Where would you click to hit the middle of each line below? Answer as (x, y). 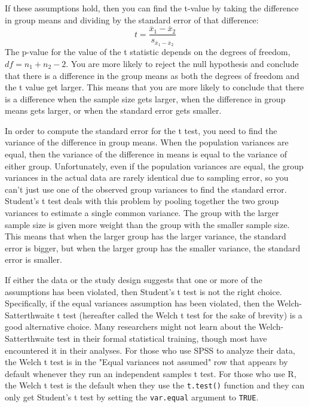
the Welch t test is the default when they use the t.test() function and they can (155, 385)
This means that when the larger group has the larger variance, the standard (146, 236)
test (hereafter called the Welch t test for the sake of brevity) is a (183, 315)
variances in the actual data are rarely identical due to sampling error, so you (147, 177)
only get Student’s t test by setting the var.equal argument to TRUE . (132, 397)
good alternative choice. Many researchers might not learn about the (130, 326)
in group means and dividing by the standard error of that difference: (132, 19)
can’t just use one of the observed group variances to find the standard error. (146, 189)
